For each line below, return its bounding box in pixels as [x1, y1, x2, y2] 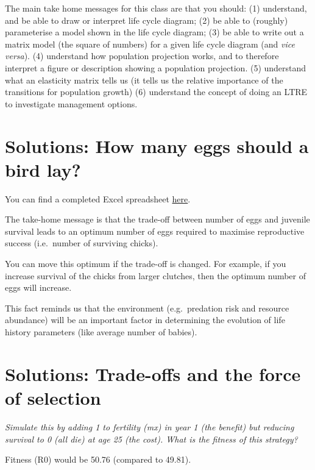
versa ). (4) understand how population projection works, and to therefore [5, 49, 279, 62]
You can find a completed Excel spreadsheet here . [5, 192, 191, 205]
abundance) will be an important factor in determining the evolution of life [5, 313, 285, 326]
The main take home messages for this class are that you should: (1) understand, [5, 2, 307, 14]
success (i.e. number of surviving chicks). [5, 237, 158, 249]
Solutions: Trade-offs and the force [5, 361, 301, 386]
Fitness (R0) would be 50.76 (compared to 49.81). [5, 453, 191, 466]
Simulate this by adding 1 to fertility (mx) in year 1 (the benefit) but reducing [5, 420, 294, 433]
